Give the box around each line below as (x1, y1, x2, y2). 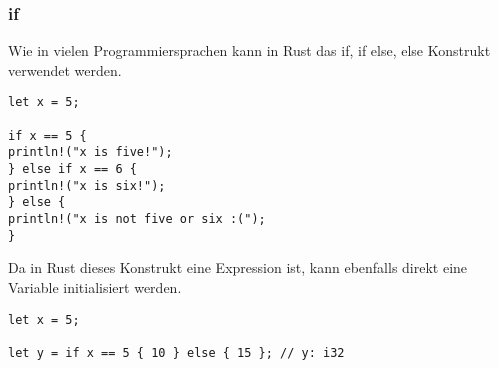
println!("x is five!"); (8, 145, 173, 160)
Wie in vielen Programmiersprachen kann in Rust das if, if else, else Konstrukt (8, 40, 491, 61)
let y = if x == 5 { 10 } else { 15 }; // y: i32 (8, 345, 345, 360)
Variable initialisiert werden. (8, 276, 182, 297)
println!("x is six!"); (8, 178, 166, 193)
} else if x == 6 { (8, 162, 137, 177)
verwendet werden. (8, 59, 122, 80)
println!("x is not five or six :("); (8, 212, 266, 226)
